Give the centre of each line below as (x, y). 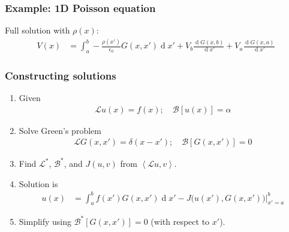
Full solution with (37, 30)
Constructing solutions (61, 75)
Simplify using (45, 221)
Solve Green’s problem (60, 130)
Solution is (38, 183)
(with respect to (180, 221)
